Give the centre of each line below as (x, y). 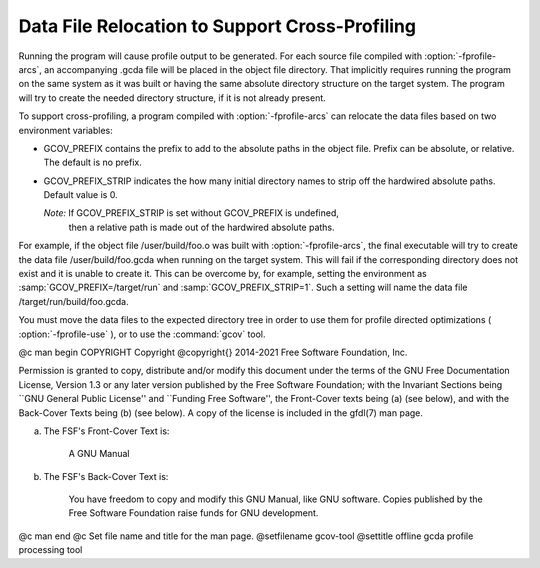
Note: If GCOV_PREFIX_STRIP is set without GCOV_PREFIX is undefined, (191, 213)
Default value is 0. (81, 195)
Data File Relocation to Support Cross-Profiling (217, 26)
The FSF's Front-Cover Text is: (106, 431)
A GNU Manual (99, 454)
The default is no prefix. (92, 162)
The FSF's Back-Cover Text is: (106, 476)
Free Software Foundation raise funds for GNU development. (193, 513)
